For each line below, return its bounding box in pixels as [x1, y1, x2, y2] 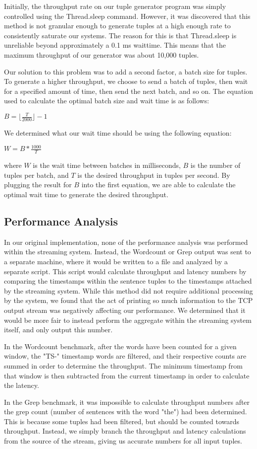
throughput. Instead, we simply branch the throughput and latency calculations [4, 426, 246, 436]
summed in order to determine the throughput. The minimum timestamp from [4, 360, 243, 371]
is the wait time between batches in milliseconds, [33, 160, 181, 170]
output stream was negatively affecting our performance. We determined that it [4, 304, 246, 315]
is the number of [190, 160, 241, 170]
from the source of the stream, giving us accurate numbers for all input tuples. [4, 436, 242, 446]
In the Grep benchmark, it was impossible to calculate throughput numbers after [4, 396, 250, 407]
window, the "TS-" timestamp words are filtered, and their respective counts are [4, 351, 247, 361]
